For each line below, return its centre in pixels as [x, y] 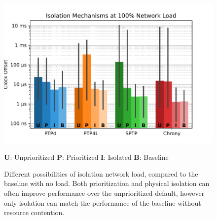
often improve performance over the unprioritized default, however [104, 193]
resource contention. [34, 212]
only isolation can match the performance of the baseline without [103, 202]
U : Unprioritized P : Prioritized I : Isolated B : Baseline [86, 157]
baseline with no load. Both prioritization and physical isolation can [107, 183]
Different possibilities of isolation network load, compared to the [101, 173]
